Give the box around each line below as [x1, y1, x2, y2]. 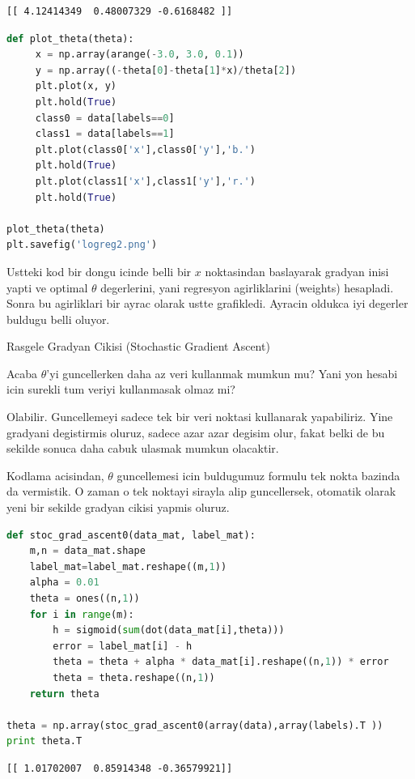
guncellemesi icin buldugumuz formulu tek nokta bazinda [116, 466, 400, 483]
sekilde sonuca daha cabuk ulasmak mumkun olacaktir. [6, 440, 279, 457]
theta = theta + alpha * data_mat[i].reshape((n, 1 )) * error [53, 656, 389, 668]
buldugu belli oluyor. [6, 310, 110, 327]
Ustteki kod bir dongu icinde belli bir [6, 262, 192, 279]
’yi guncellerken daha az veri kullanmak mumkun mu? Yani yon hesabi [46, 364, 398, 381]
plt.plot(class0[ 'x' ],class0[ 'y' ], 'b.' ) [35, 143, 256, 155]
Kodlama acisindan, [6, 466, 104, 483]
